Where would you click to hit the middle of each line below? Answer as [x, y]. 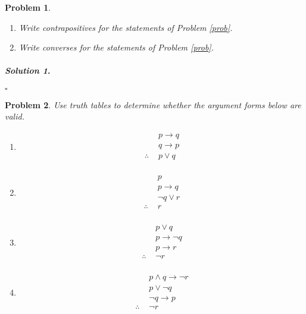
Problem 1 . [28, 7]
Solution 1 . [28, 70]
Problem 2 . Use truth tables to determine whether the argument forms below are [153, 104]
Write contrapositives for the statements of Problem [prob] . [126, 27]
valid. [15, 116]
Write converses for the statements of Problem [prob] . [116, 47]
